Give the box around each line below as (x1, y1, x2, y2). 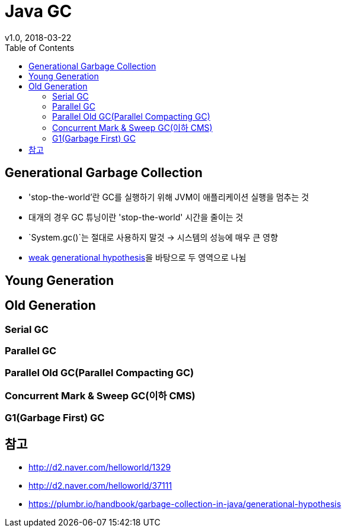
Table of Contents (5, 42, 75, 53)
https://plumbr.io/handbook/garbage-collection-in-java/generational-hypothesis (28, 499, 341, 509)
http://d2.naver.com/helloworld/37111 (28, 480, 172, 491)
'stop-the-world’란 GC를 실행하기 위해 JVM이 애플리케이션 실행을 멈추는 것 (28, 191, 309, 202)
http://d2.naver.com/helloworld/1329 (28, 462, 171, 473)
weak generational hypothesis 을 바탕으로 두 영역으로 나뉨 (28, 252, 246, 262)
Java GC (5, 1, 72, 21)
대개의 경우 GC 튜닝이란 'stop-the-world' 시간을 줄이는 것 (28, 211, 244, 222)
